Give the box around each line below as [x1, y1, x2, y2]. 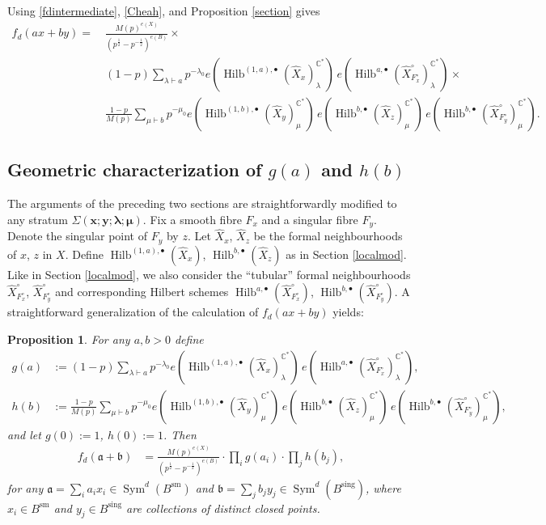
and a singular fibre [261, 210, 358, 227]
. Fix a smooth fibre [142, 210, 242, 227]
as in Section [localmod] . [286, 245, 407, 262]
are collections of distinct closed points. [126, 499, 320, 516]
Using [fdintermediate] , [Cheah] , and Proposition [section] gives [7, 2, 320, 19]
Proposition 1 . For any [7, 331, 130, 348]
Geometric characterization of [7, 157, 262, 182]
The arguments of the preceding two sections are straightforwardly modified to [7, 195, 397, 212]
